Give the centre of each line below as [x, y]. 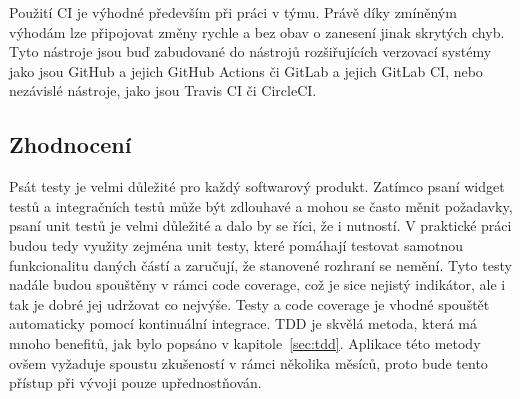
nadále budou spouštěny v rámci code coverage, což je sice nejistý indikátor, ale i [257, 284]
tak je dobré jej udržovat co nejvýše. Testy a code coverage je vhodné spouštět [249, 303]
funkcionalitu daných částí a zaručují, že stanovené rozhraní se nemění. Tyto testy [260, 264]
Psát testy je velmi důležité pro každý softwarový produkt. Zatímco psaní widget [257, 186]
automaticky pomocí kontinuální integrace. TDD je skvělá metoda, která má [243, 323]
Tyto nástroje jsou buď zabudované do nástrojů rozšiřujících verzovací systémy [250, 51]
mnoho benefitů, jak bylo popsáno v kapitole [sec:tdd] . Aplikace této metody [245, 342]
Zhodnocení [70, 144]
